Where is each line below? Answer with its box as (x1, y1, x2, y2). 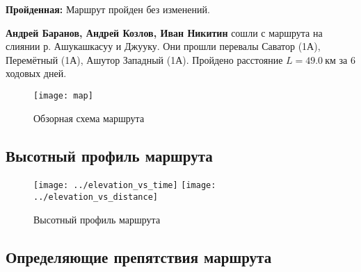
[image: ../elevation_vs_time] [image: (33, 180, 216, 191)
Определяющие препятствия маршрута (6, 246, 272, 267)
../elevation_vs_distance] (33, 192, 158, 203)
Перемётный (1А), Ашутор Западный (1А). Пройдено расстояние (6, 52, 283, 67)
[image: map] (33, 90, 93, 101)
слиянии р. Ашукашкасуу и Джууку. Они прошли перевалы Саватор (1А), (6, 39, 321, 53)
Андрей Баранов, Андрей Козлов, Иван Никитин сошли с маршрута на (6, 25, 323, 40)
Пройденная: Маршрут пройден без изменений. (6, 2, 210, 16)
